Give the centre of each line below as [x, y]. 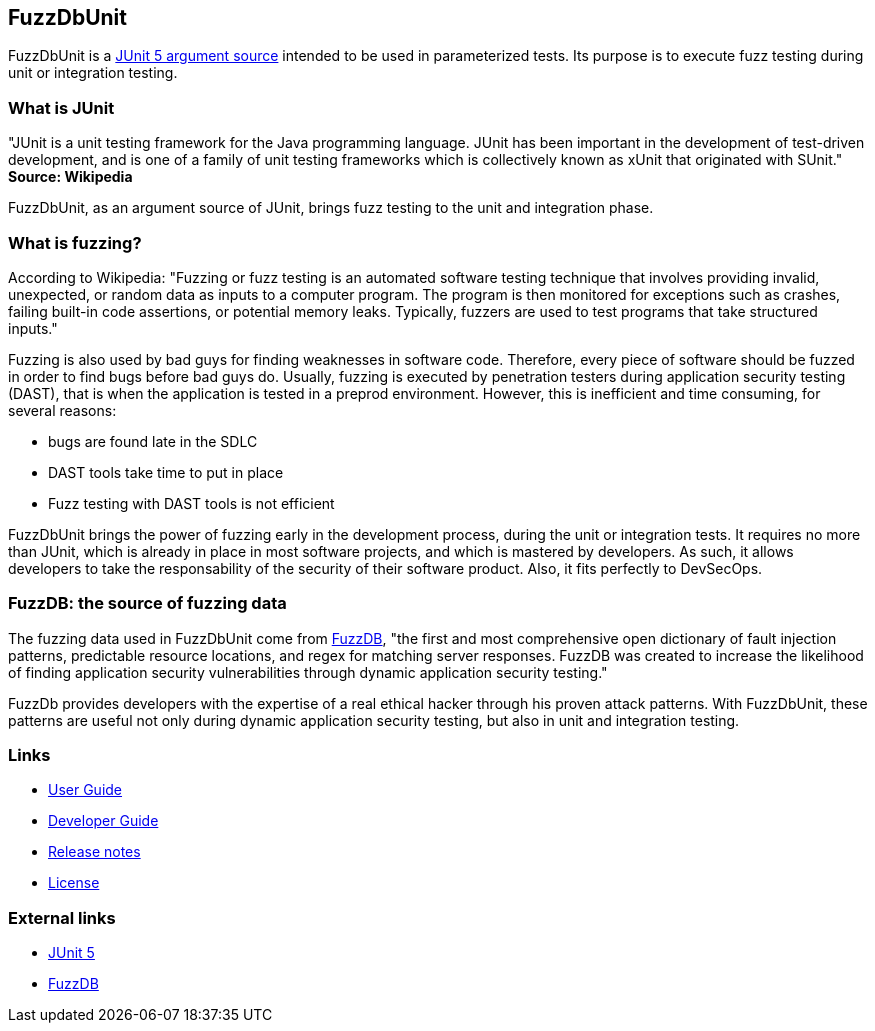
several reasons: [62, 410]
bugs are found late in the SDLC [153, 441]
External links [62, 917]
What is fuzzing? [75, 242]
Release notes [94, 852]
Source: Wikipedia [70, 177]
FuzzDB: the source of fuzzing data [147, 603]
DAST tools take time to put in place [166, 472]
